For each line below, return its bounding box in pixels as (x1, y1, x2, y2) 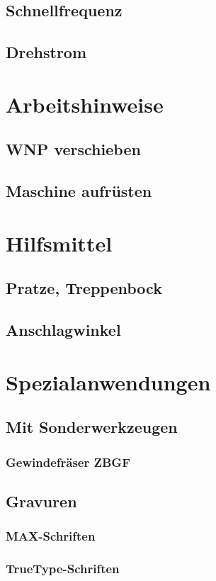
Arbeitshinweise (6, 89, 164, 118)
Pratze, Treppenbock (6, 277, 162, 299)
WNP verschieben (6, 138, 141, 160)
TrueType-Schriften (6, 559, 120, 577)
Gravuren (6, 490, 77, 512)
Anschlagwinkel (6, 319, 121, 341)
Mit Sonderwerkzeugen (6, 416, 178, 438)
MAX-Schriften (6, 527, 96, 545)
